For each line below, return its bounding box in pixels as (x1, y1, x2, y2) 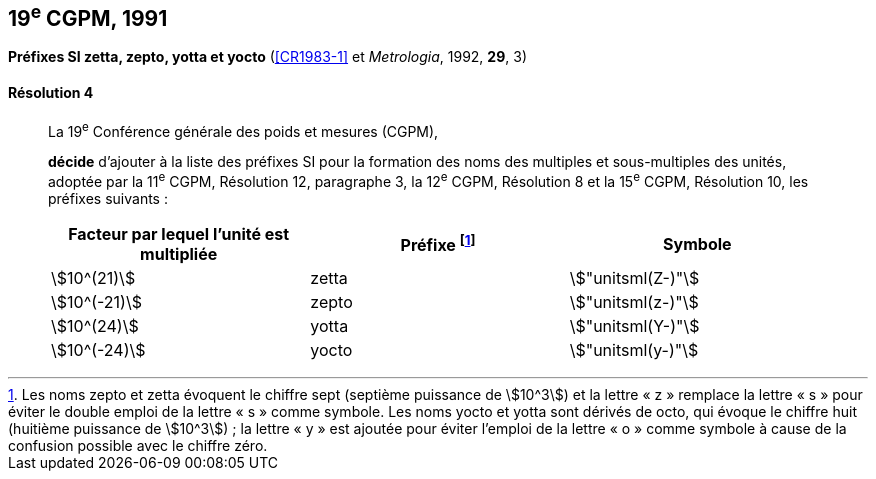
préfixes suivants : (48, 189, 168, 207)
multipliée (140, 243, 218, 264)
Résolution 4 (8, 84, 94, 102)
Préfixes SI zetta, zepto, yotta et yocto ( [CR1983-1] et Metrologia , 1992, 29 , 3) (8, 48, 527, 66)
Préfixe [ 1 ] (400, 232, 476, 256)
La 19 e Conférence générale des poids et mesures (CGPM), (48, 119, 439, 140)
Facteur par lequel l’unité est (68, 223, 290, 244)
